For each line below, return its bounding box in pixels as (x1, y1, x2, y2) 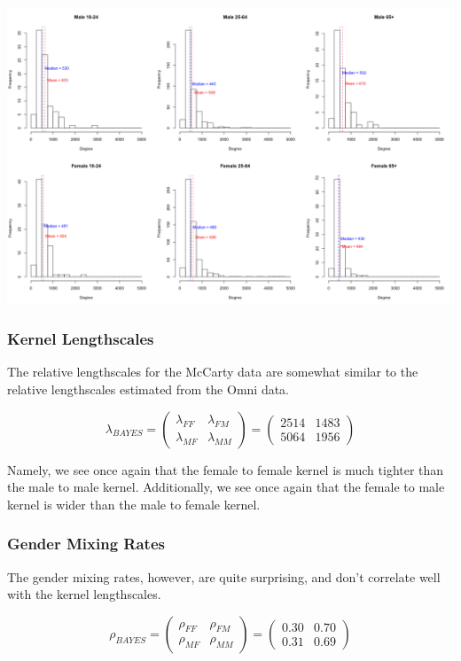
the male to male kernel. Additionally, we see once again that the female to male (7, 478, 445, 496)
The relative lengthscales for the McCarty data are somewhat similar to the (7, 362, 418, 381)
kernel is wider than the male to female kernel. (7, 494, 261, 513)
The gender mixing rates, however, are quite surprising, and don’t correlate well (7, 567, 441, 586)
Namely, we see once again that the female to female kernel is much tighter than (7, 460, 444, 478)
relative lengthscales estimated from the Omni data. (7, 380, 290, 399)
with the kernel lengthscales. (7, 585, 161, 603)
